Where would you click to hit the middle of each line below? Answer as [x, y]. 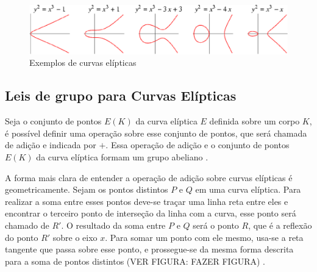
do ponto [22, 237]
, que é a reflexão [280, 225]
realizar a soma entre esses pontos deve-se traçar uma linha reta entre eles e [147, 201]
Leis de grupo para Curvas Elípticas [121, 95]
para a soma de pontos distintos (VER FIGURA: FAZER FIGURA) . [135, 261]
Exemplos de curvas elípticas [83, 63]
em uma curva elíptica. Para [248, 189]
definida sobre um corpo [255, 121]
